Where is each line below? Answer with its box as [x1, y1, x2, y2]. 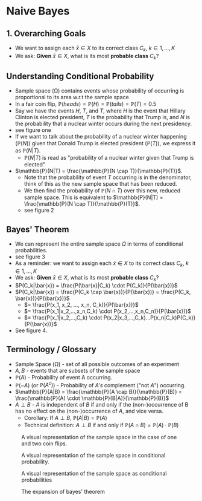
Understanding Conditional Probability [6, 71, 154, 81]
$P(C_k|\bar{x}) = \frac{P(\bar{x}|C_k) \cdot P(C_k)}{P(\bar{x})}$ [14, 281, 178, 289]
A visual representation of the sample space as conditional [21, 470, 167, 477]
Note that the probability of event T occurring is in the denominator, [24, 174, 192, 181]
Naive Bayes [6, 4, 70, 18]
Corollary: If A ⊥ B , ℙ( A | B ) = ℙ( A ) [24, 414, 107, 422]
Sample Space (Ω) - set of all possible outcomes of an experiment [14, 360, 180, 367]
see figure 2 [24, 207, 54, 214]
